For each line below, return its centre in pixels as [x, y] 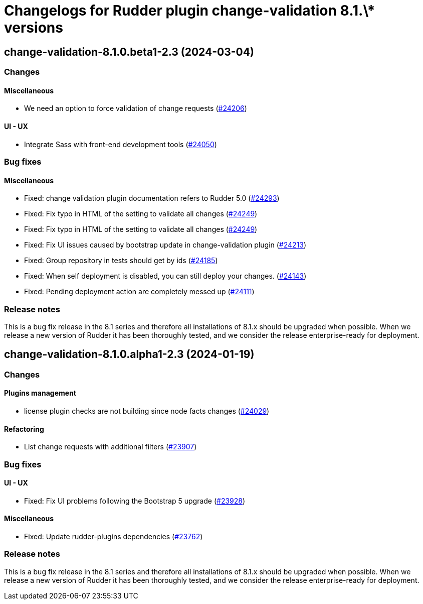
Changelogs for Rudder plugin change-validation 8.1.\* [190, 11]
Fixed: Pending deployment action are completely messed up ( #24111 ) [139, 292]
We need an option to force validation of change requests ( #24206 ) [136, 108]
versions [34, 28]
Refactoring [24, 429]
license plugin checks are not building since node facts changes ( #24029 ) [147, 411]
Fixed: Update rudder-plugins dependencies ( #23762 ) [114, 537]
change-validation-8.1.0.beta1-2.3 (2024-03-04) [129, 52]
